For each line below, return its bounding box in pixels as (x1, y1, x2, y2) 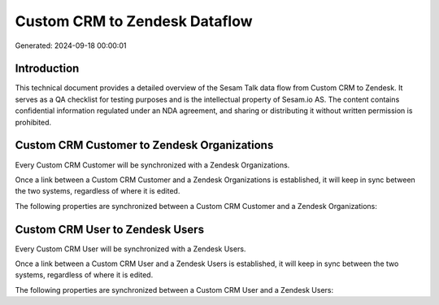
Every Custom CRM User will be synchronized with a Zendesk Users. (15, 244, 246, 254)
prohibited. (15, 117, 52, 127)
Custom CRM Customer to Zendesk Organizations (15, 138, 274, 152)
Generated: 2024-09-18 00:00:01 (15, 41, 127, 50)
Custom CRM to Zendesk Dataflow (15, 12, 253, 30)
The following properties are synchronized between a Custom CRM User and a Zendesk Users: (15, 285, 334, 294)
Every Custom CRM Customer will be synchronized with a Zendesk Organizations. (15, 159, 290, 170)
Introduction (15, 62, 80, 76)
